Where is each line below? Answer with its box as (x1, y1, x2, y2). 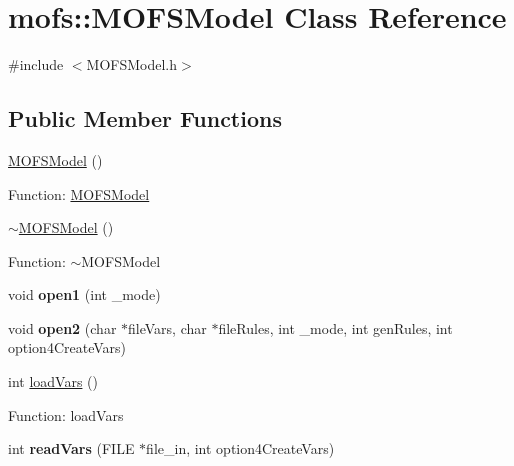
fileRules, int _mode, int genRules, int (218, 317, 453, 338)
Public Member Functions (8, 103, 282, 134)
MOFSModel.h (86, 54, 178, 75)
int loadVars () (8, 371, 98, 392)
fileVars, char (128, 317, 207, 338)
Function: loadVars (8, 404, 124, 425)
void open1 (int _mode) (8, 284, 161, 305)
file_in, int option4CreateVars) (146, 438, 335, 459)
